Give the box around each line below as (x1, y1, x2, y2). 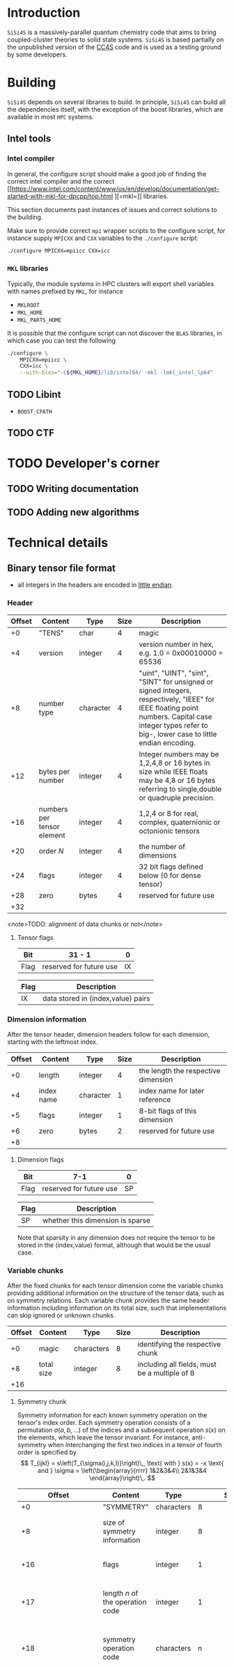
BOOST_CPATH (17, 408, 52, 416)
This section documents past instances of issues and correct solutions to (7, 205, 217, 214)
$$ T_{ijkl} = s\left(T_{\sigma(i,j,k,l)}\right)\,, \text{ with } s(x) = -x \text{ (20, 1459, 224, 1467)
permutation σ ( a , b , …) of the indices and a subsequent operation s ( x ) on (17, 1426, 226, 1435)
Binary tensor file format (7, 562, 116, 574)
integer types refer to (139, 720, 208, 730)
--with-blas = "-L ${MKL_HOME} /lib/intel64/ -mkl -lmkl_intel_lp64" (19, 369, 214, 376)
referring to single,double (139, 784, 222, 793)
